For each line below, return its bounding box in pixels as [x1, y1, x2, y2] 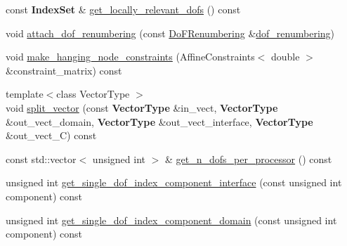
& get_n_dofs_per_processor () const [164, 151, 332, 166]
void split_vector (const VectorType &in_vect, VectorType [6, 100, 278, 115]
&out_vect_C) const [6, 128, 97, 143]
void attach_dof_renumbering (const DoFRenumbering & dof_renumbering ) [6, 25, 335, 40]
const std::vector [6, 151, 77, 166]
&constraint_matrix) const [6, 63, 122, 77]
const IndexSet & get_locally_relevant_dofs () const [6, 2, 241, 16]
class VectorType [56, 86, 130, 101]
